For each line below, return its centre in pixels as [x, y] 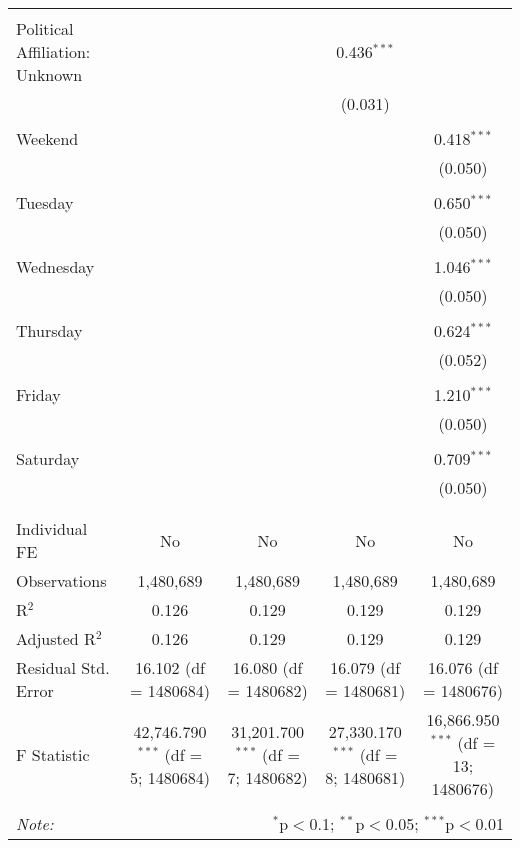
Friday [38, 394]
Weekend [47, 138]
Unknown [49, 74]
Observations [61, 580]
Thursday [49, 330]
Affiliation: [53, 51]
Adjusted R [56, 638]
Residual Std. [63, 667]
